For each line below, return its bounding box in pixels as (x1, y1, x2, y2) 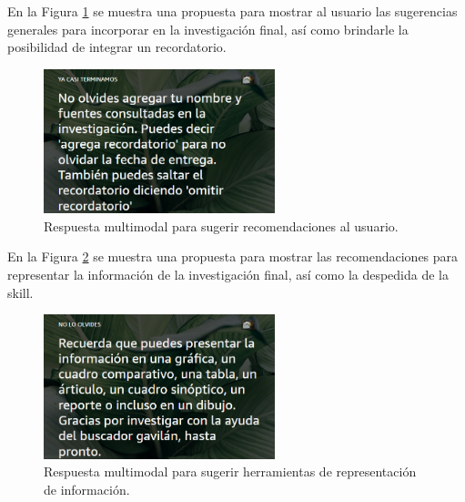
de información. (44, 480, 130, 499)
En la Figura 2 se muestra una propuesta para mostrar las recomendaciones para (7, 247, 459, 266)
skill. (7, 282, 34, 302)
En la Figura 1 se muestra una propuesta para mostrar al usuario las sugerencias (7, 2, 458, 20)
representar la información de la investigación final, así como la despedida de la (7, 265, 450, 284)
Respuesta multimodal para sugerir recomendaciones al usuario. (44, 216, 399, 235)
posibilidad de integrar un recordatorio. (7, 37, 227, 56)
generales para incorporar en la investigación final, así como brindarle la (7, 19, 409, 38)
